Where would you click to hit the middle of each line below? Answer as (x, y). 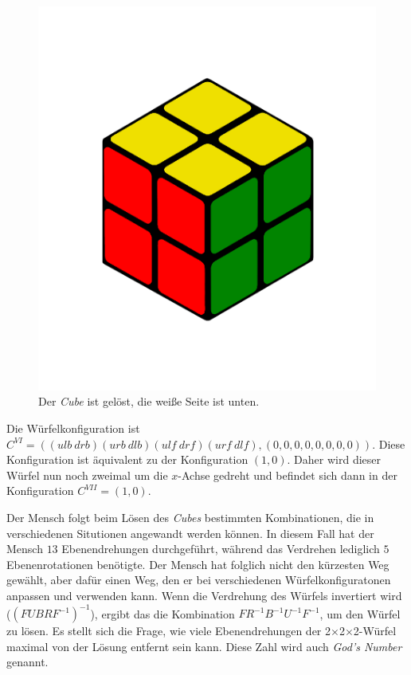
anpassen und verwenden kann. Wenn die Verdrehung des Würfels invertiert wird (204, 595)
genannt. (27, 662)
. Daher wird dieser (334, 459)
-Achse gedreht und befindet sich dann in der (288, 475)
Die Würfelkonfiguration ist (73, 428)
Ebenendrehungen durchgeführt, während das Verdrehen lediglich (221, 549)
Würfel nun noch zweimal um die (87, 475)
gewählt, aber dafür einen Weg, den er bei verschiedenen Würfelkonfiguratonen (199, 580)
